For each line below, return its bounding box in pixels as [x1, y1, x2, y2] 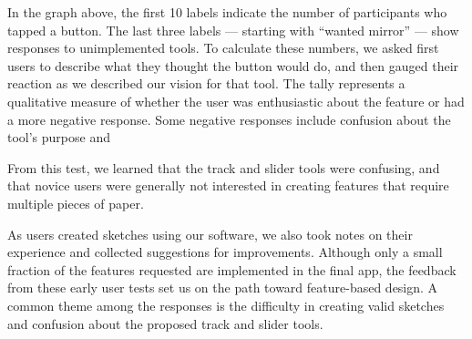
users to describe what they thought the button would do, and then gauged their [7, 56, 459, 75]
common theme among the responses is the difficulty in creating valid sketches [7, 295, 445, 314]
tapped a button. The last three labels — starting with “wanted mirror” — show [7, 20, 459, 39]
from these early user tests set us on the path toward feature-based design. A [7, 278, 438, 297]
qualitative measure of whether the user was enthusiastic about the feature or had [7, 91, 465, 110]
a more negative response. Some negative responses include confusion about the [7, 109, 451, 128]
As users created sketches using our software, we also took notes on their [7, 224, 413, 243]
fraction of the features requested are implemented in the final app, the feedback [7, 260, 457, 279]
